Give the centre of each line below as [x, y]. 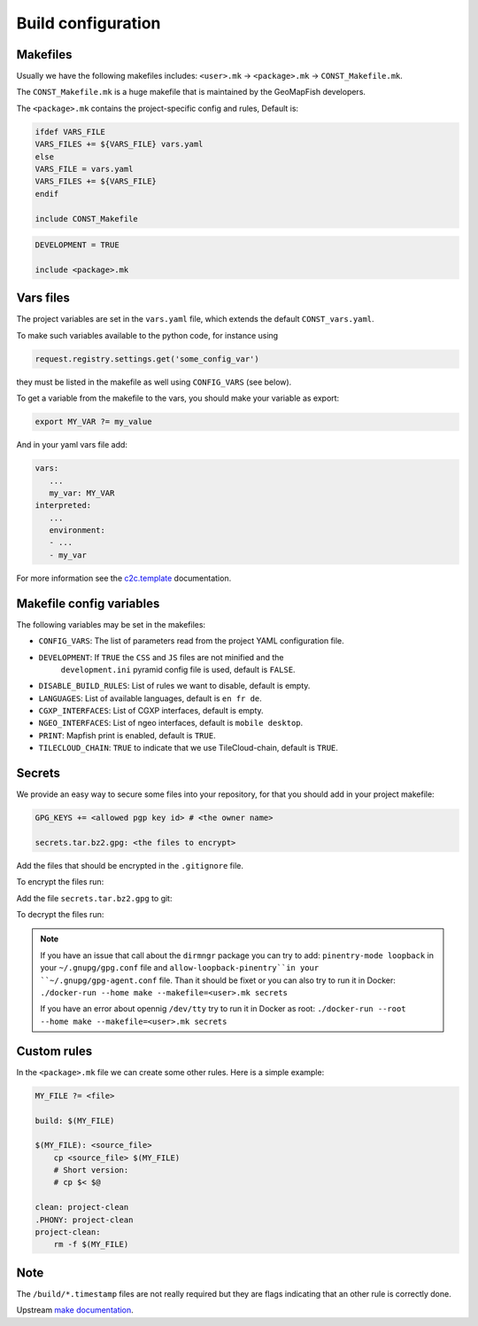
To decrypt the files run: [60, 915]
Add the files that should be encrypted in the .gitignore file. [130, 865]
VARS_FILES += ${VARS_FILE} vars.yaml [119, 144]
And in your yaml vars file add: [72, 445]
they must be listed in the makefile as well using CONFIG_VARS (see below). [154, 382]
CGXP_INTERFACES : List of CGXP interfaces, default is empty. [151, 711]
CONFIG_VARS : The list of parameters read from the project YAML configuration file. [191, 641]
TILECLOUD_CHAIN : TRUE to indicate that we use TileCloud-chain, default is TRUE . [188, 748]
